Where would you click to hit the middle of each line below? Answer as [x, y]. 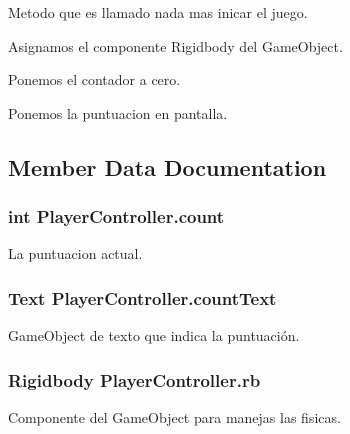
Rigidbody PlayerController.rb [134, 379]
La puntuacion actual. [75, 253]
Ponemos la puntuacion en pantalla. [118, 112]
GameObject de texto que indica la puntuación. [154, 335]
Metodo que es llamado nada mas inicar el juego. [158, 12]
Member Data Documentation [167, 166]
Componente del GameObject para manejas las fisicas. [174, 417]
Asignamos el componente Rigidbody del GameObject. [175, 45]
